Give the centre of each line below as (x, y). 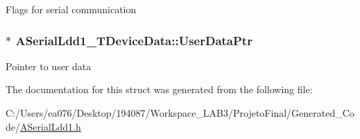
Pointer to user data (49, 66)
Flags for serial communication (71, 9)
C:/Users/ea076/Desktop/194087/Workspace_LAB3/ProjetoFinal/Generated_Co (180, 113)
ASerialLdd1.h (51, 126)
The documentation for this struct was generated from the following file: (159, 89)
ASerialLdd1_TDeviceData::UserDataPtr (134, 40)
